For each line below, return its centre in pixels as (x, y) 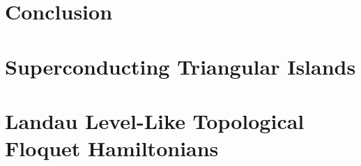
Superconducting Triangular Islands (180, 66)
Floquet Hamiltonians (112, 148)
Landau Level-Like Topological (155, 120)
